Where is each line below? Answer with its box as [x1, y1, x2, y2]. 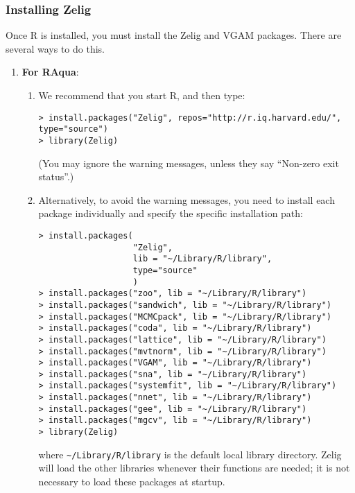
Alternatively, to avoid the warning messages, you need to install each [38, 192, 335, 207]
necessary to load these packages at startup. [38, 474, 225, 488]
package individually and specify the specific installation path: [38, 206, 303, 220]
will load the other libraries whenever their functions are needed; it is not [38, 460, 350, 475]
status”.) [38, 169, 74, 184]
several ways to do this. [6, 41, 105, 55]
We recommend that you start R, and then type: [38, 88, 245, 102]
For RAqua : [21, 64, 79, 79]
